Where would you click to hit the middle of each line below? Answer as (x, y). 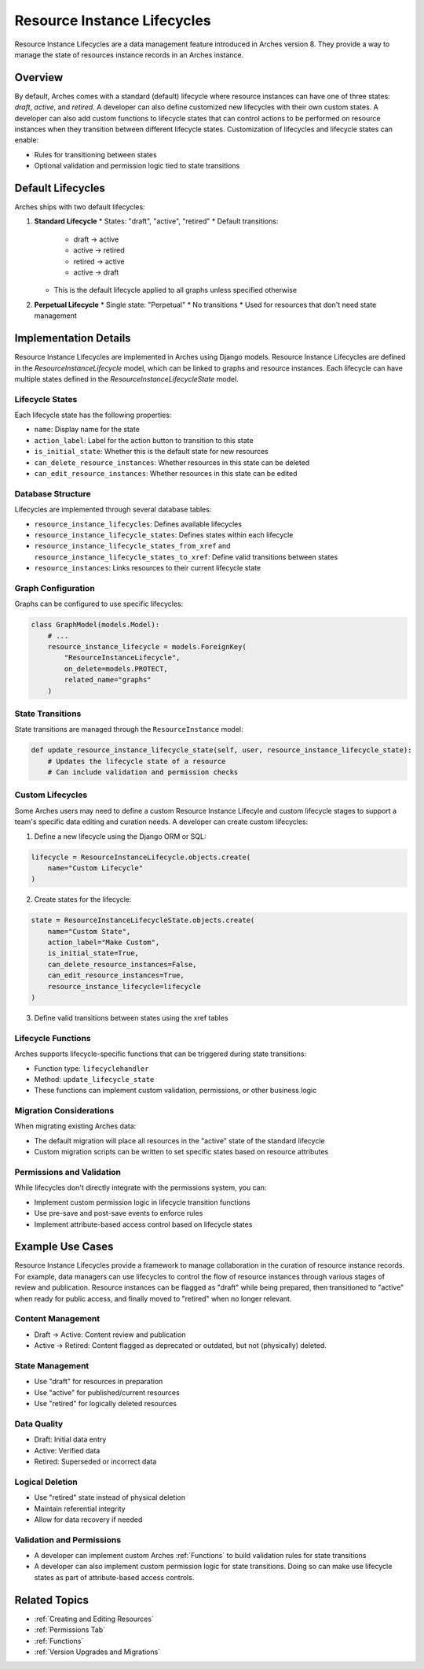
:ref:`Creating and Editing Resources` (94, 1619)
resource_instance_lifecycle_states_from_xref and (132, 546)
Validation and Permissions (68, 1540)
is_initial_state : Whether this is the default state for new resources (151, 452)
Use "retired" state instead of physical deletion (110, 1497)
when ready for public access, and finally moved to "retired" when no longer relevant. (153, 1298)
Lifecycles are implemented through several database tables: (113, 510)
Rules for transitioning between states (95, 154)
